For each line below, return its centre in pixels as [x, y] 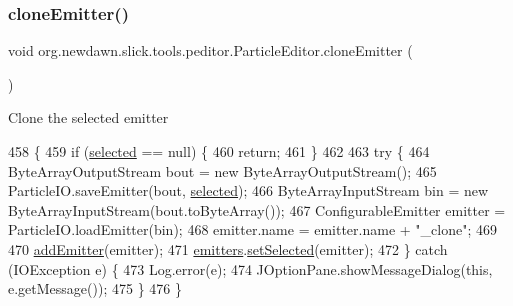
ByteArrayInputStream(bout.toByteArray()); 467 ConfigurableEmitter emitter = [257, 209]
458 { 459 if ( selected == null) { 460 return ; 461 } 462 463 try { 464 [219, 151]
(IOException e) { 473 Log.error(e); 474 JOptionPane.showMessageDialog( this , [250, 268]
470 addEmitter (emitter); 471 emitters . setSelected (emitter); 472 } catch [228, 248]
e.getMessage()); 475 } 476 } [95, 288]
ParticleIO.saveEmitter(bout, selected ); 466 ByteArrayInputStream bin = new [248, 190]
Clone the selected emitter [88, 117]
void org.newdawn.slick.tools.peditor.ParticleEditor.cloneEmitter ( [210, 50]
